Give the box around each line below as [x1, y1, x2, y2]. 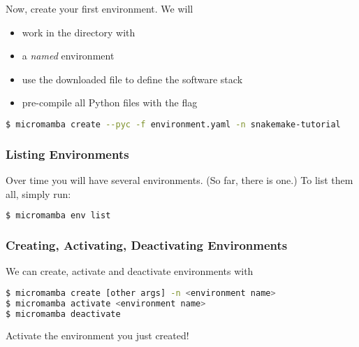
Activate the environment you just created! [6, 328, 189, 343]
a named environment [22, 48, 115, 63]
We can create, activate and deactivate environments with [6, 264, 254, 278]
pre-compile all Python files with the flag [22, 95, 198, 110]
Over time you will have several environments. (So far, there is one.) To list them [6, 172, 353, 187]
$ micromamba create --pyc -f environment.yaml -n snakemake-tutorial [6, 119, 341, 129]
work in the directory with [22, 24, 135, 39]
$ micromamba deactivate [6, 309, 121, 319]
